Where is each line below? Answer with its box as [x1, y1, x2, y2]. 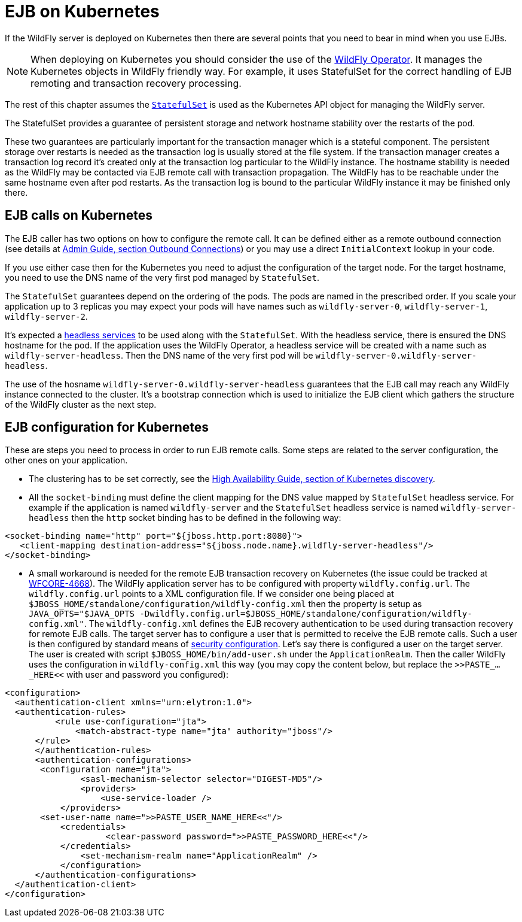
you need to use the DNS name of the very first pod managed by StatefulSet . [5, 272, 320, 283]
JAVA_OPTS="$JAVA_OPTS [29, 609, 135, 619]
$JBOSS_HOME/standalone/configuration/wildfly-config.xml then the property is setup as [29, 599, 422, 609]
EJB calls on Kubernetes [5, 208, 152, 223]
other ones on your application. [5, 455, 128, 466]
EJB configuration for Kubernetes [5, 420, 209, 435]
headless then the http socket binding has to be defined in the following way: [29, 512, 341, 523]
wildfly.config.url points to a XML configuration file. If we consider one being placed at [29, 589, 394, 599]
